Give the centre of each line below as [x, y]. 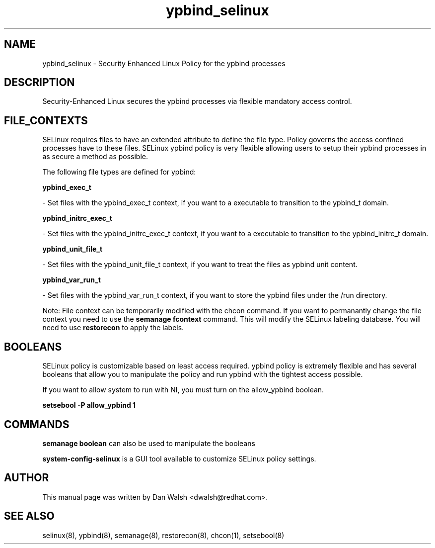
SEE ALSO [29, 516]
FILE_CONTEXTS [46, 120]
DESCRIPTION [39, 83]
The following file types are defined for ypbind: [119, 172]
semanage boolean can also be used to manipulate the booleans [149, 443]
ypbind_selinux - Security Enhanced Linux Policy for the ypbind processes [164, 63]
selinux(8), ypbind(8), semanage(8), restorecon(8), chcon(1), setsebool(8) [163, 535]
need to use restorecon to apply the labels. [113, 328]
